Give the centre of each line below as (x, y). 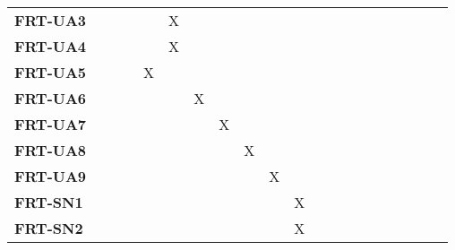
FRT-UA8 (51, 150)
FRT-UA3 (51, 20)
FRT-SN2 (49, 228)
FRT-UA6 (51, 98)
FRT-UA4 (51, 46)
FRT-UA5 (51, 72)
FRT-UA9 (51, 176)
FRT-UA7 (51, 124)
